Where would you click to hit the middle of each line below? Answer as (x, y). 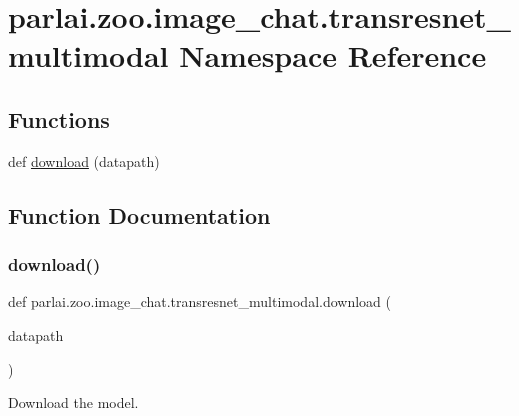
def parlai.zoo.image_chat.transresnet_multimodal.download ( (199, 301)
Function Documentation (139, 214)
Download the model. (73, 402)
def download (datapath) (84, 160)
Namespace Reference (333, 55)
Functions (59, 118)
